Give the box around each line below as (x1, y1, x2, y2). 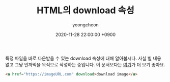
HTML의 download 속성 (36, 5, 135, 16)
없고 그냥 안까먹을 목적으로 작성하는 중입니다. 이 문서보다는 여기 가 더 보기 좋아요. (5, 61, 165, 67)
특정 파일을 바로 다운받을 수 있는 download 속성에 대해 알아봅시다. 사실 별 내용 (5, 55, 161, 61)
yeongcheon (72, 21, 99, 28)
